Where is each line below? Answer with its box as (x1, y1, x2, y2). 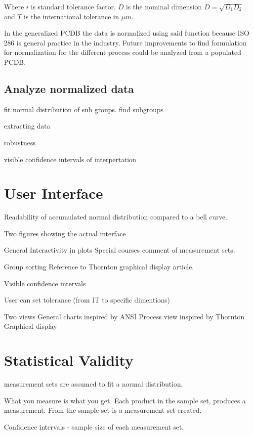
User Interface (4, 183, 103, 203)
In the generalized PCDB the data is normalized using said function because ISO (4, 28, 250, 38)
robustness (4, 137, 36, 147)
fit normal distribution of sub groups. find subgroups (4, 104, 164, 114)
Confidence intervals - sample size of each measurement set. (4, 421, 184, 432)
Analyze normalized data (4, 81, 134, 96)
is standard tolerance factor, (31, 1, 116, 11)
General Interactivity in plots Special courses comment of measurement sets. (4, 245, 235, 255)
